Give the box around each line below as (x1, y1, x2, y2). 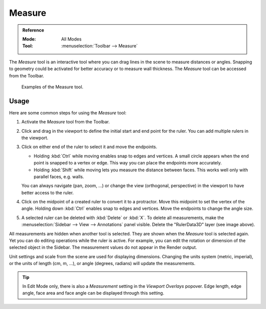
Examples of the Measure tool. (21, 84, 84, 90)
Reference (22, 27, 44, 33)
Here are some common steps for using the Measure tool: (9, 110, 127, 116)
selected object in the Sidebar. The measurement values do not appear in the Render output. (9, 244, 197, 250)
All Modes (61, 36, 82, 42)
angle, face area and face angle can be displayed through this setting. (22, 290, 165, 296)
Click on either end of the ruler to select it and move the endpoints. (21, 144, 158, 150)
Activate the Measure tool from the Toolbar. (21, 119, 110, 125)
